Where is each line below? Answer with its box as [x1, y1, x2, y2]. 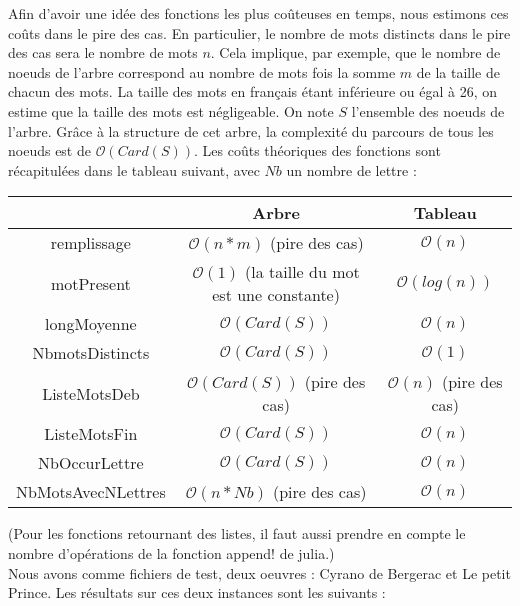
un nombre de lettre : [286, 159, 417, 180]
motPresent [50, 271, 131, 295]
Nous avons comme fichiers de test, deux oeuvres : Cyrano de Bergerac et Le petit [8, 562, 511, 583]
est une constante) [212, 283, 340, 307]
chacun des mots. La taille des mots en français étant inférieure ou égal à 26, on [8, 81, 498, 102]
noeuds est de [8, 140, 91, 161]
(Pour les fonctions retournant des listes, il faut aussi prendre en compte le [8, 523, 466, 544]
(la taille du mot [245, 260, 360, 284]
